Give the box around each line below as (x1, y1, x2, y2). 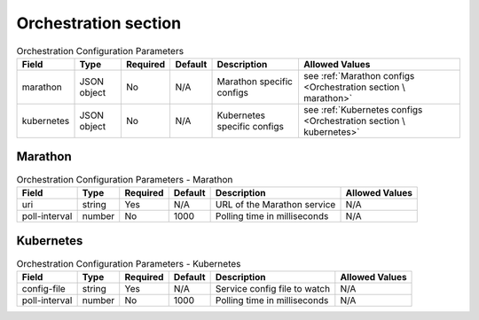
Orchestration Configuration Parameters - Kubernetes (16, 257, 241, 269)
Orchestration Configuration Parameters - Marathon (16, 173, 233, 185)
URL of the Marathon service (215, 198, 336, 210)
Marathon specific (216, 75, 293, 88)
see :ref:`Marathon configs (302, 69, 415, 82)
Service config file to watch (215, 282, 331, 294)
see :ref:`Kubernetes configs (302, 103, 423, 115)
